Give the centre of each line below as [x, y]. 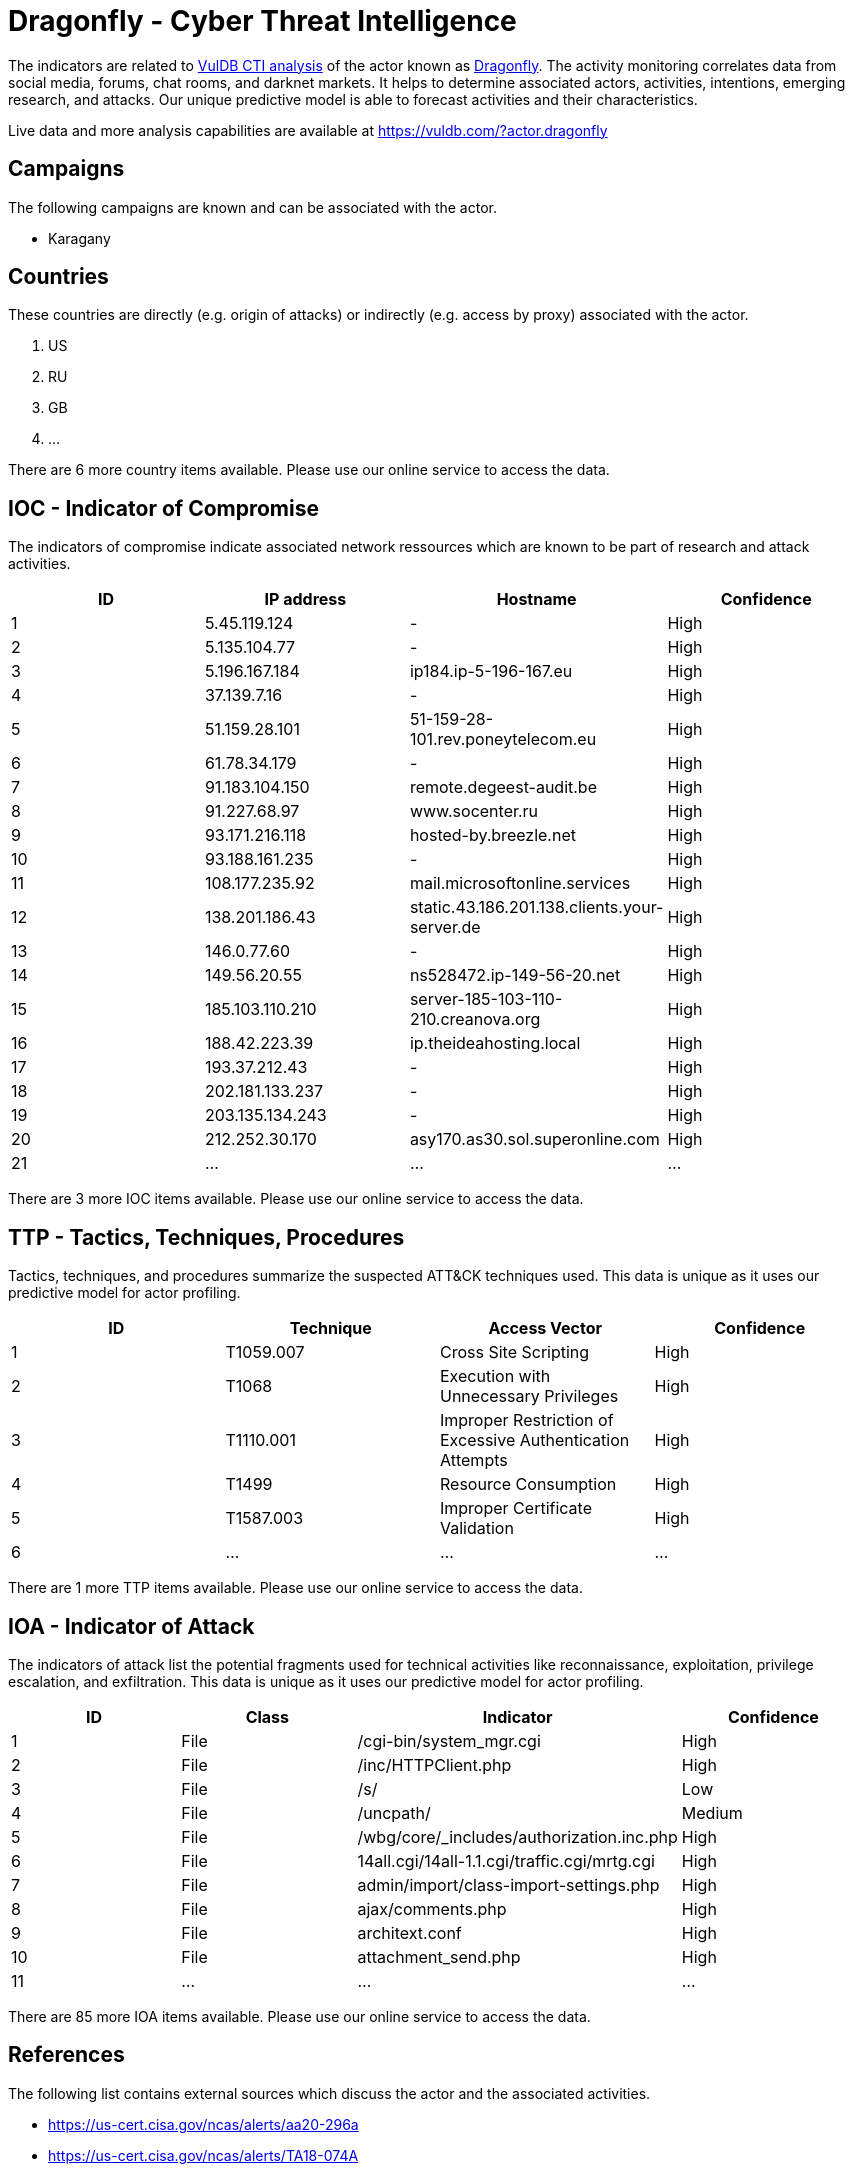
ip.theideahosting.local [495, 1043]
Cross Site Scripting [515, 1352]
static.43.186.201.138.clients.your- [536, 907]
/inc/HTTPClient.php [434, 1764]
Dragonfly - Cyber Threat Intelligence [262, 21]
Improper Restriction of [527, 1420]
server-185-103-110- [486, 999]
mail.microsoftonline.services [520, 883]
